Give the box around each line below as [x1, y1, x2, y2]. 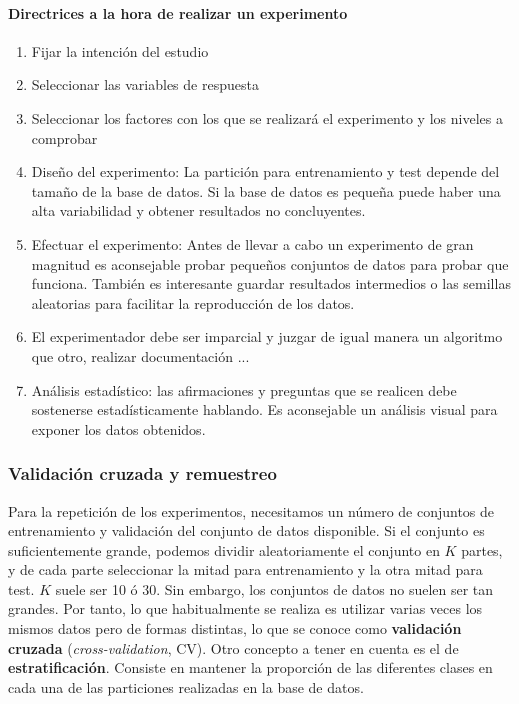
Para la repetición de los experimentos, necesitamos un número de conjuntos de [8, 500, 495, 521]
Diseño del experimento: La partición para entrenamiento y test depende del [31, 161, 500, 182]
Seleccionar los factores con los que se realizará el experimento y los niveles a [31, 107, 503, 128]
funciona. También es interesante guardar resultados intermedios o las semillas [31, 273, 511, 294]
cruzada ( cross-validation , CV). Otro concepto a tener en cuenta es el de [8, 637, 459, 658]
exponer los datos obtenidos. [31, 418, 206, 439]
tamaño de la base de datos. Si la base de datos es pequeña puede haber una [31, 180, 501, 201]
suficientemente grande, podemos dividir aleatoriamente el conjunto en [8, 539, 440, 560]
